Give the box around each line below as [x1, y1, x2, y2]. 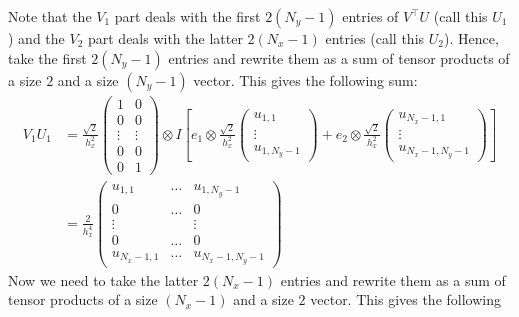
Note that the [8, 6, 92, 26]
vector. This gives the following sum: [193, 69, 418, 90]
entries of [342, 6, 399, 26]
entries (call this [325, 28, 425, 48]
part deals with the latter [87, 28, 243, 48]
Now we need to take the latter [8, 269, 199, 290]
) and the [8, 28, 65, 48]
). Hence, [443, 28, 499, 48]
